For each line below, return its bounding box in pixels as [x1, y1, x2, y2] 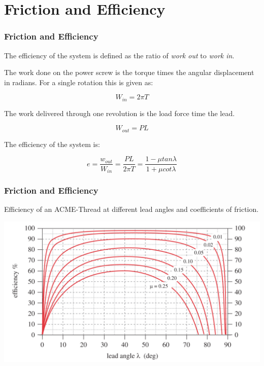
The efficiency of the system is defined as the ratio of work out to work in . [4, 50, 235, 60]
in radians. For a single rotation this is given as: [4, 77, 153, 87]
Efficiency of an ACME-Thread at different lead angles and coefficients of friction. [4, 204, 259, 214]
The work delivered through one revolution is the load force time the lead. [4, 107, 235, 118]
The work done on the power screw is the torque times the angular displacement [4, 67, 254, 78]
